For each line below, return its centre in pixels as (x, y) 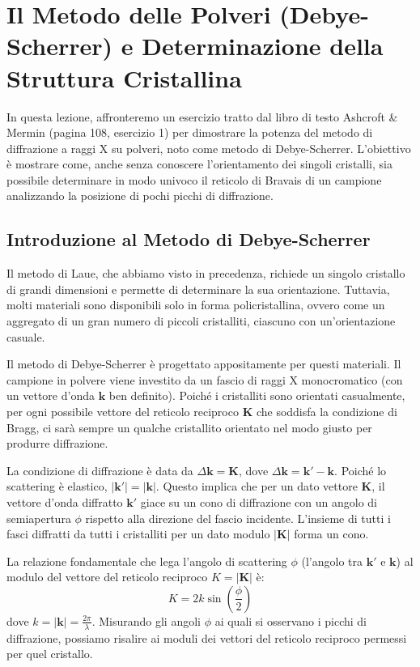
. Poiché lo (361, 470)
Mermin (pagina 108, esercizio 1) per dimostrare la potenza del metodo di (190, 132)
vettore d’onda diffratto (65, 501)
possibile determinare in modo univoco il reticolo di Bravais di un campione (194, 179)
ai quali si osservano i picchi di (291, 620)
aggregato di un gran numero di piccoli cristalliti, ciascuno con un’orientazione (201, 321)
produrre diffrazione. (57, 443)
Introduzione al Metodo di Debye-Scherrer (189, 239)
